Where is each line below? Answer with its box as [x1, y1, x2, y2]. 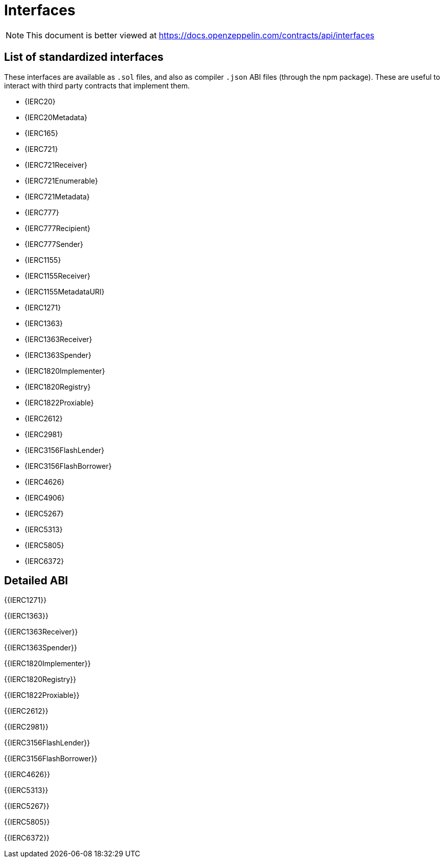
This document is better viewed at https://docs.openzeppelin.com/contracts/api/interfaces [26, 30, 375, 40]
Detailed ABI [4, 574, 68, 587]
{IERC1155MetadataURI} [24, 287, 105, 296]
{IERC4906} [24, 493, 65, 502]
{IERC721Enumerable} [24, 176, 98, 185]
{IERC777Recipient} [24, 223, 90, 233]
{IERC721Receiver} [24, 160, 88, 169]
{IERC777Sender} [24, 239, 84, 248]
